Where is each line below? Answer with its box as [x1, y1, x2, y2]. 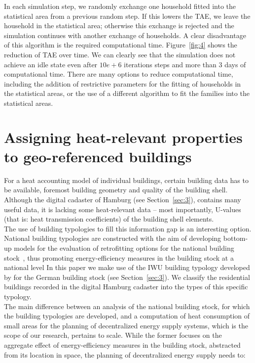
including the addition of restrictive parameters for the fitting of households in [4, 78, 241, 89]
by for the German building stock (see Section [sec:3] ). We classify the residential [4, 272, 250, 282]
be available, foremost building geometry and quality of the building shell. [4, 184, 228, 195]
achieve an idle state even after [4, 59, 98, 69]
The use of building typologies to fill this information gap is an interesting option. [4, 223, 252, 233]
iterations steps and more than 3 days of [124, 59, 246, 69]
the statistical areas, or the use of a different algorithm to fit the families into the [4, 88, 250, 98]
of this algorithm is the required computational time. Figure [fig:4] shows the [4, 40, 237, 50]
